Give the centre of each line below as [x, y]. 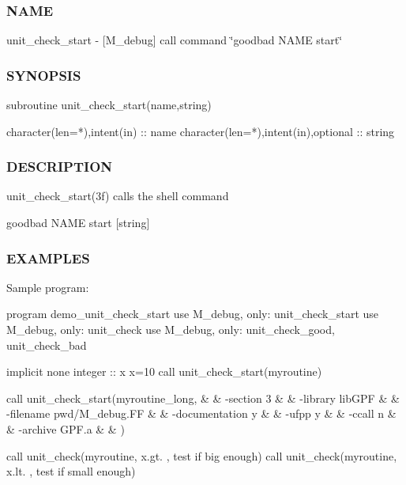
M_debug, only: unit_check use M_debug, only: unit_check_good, [171, 330]
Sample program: [48, 287]
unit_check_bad [47, 345]
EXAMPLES [48, 258]
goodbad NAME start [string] [78, 223]
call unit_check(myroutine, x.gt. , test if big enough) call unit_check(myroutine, [202, 455]
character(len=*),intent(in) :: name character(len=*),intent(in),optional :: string [201, 131]
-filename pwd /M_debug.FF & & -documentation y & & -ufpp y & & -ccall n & [201, 413]
